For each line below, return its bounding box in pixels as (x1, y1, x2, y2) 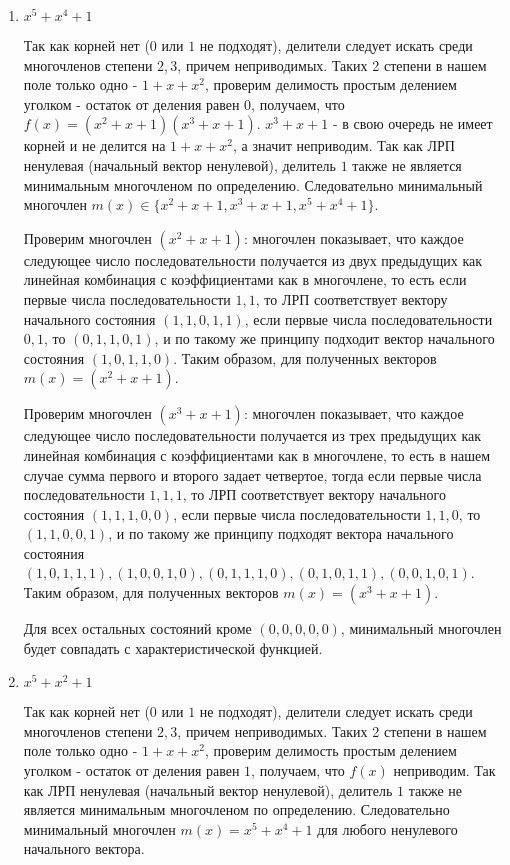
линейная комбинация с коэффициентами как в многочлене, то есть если (23, 269, 467, 290)
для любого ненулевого (317, 818, 458, 839)
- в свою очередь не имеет (332, 113, 493, 134)
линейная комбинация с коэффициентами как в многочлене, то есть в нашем (23, 444, 490, 465)
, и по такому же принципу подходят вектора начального (108, 523, 454, 544)
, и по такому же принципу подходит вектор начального (154, 328, 495, 349)
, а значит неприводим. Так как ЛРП (233, 135, 455, 156)
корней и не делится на (23, 135, 166, 156)
